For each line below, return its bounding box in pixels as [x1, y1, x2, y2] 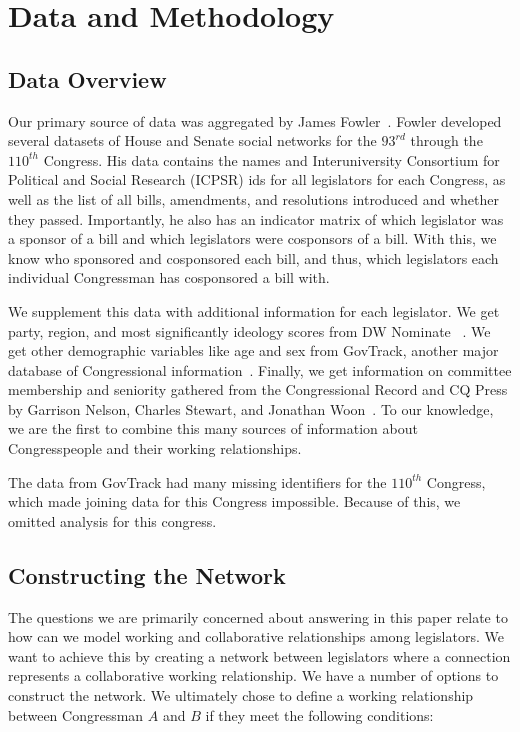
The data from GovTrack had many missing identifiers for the [8, 471, 387, 492]
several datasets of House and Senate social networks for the [8, 130, 377, 151]
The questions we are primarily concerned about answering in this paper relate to [8, 606, 508, 627]
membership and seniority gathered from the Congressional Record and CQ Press [8, 379, 508, 400]
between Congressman [8, 704, 144, 725]
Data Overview [8, 63, 167, 94]
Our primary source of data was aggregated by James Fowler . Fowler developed [8, 110, 502, 131]
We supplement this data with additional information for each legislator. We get [8, 300, 500, 321]
